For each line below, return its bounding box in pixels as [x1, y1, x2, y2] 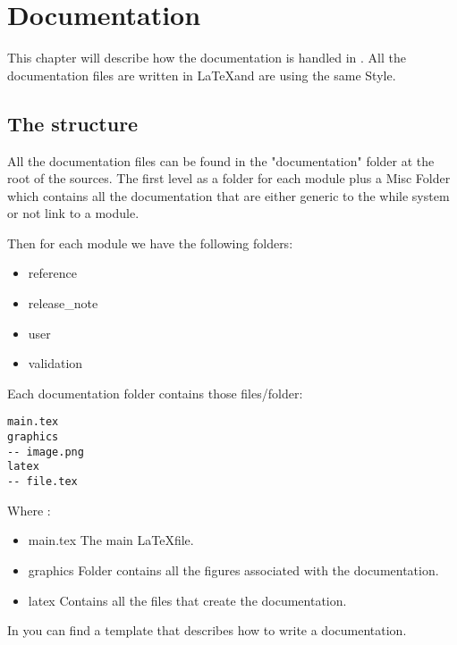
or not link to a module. [7, 204, 140, 222]
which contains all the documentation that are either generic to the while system [7, 186, 450, 205]
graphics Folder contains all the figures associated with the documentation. [28, 560, 439, 579]
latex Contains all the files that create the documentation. [28, 591, 347, 609]
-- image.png [7, 445, 84, 458]
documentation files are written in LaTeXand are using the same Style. [7, 65, 396, 84]
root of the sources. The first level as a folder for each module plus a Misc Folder [7, 169, 451, 188]
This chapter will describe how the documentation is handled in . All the [7, 48, 406, 67]
